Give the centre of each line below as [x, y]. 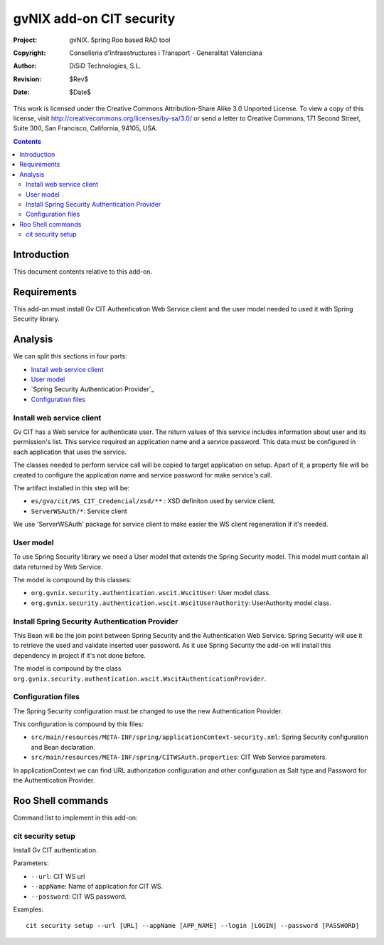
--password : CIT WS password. [79, 896]
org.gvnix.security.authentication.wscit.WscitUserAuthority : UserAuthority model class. [181, 603]
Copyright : [30, 53]
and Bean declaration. [63, 747]
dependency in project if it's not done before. [79, 655]
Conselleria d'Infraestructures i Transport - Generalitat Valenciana [166, 53]
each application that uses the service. [70, 452]
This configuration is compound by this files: [78, 724]
